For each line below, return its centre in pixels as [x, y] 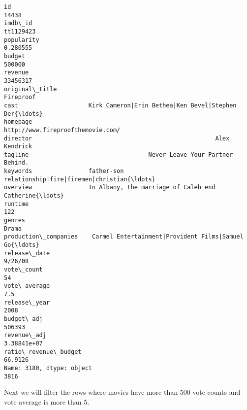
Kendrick [18, 147]
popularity [22, 40]
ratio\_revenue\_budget [43, 352]
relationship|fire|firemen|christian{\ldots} [80, 179]
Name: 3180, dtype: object [48, 368]
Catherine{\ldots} [34, 196]
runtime [16, 204]
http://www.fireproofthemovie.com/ [62, 130]
